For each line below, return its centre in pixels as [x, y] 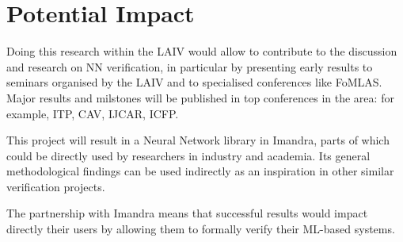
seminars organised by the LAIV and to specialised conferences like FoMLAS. [194, 82]
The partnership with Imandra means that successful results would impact [187, 213]
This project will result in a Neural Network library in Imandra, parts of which [198, 140]
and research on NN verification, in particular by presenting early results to [190, 66]
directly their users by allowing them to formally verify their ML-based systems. [201, 229]
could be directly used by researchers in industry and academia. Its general [188, 155]
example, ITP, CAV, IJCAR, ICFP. [93, 113]
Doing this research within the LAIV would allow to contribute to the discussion [202, 51]
